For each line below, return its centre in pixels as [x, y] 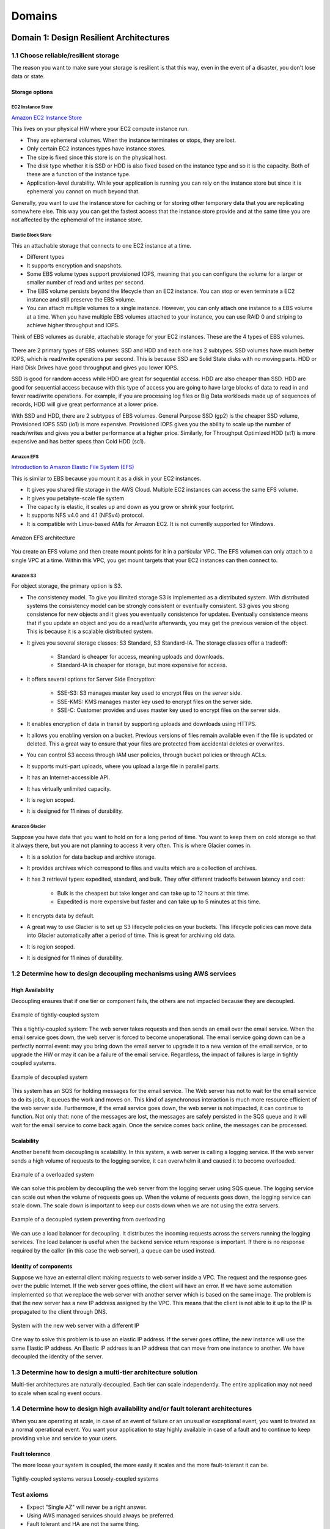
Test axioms [30, 1495]
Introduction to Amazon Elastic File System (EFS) [73, 467]
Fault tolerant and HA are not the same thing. [83, 1524]
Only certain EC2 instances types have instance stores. [96, 149]
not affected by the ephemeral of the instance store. [77, 220]
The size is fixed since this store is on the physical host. [97, 157]
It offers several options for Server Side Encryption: [91, 679]
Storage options [32, 92]
